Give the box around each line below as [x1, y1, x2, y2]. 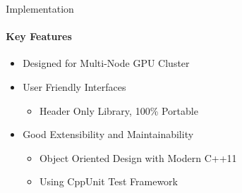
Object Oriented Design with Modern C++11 [39, 150, 237, 165]
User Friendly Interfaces [23, 79, 126, 94]
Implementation [6, 1, 74, 15]
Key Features [6, 29, 72, 44]
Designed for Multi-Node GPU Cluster [23, 56, 190, 70]
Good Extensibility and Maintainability [23, 127, 194, 142]
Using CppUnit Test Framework [39, 174, 178, 189]
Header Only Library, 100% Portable [39, 103, 198, 118]
